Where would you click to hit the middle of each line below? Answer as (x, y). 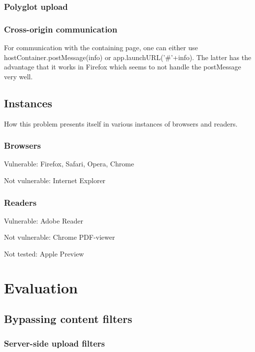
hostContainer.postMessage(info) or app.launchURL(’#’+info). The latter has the (128, 57)
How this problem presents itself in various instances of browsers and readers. (121, 123)
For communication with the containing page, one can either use (101, 48)
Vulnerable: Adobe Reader (44, 220)
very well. (18, 76)
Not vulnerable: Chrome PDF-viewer (60, 237)
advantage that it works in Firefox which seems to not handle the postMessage (123, 67)
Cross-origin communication (61, 29)
